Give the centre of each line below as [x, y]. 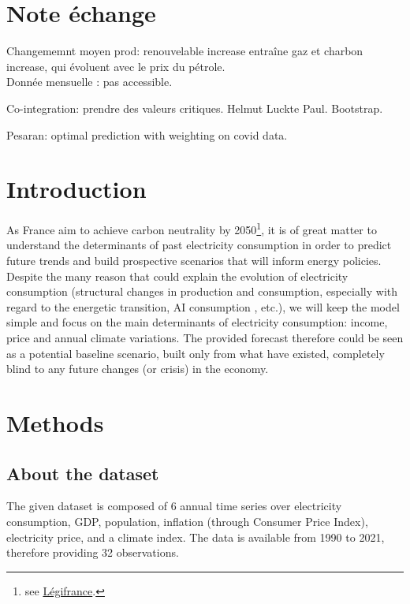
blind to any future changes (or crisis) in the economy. [138, 369]
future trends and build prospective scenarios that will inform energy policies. [194, 261]
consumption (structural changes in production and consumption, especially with [202, 291]
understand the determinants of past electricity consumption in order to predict [199, 245]
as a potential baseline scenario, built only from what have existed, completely [196, 353]
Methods [55, 423]
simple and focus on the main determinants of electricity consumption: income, [197, 322]
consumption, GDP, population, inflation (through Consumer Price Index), [187, 521]
